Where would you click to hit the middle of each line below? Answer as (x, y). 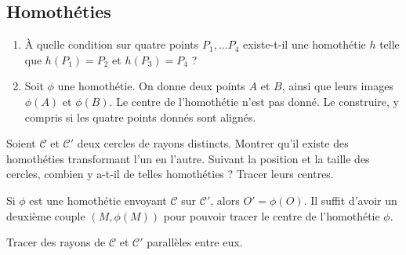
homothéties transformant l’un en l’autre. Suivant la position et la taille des (188, 158)
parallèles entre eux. (195, 242)
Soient (21, 143)
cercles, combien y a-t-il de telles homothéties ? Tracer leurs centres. (170, 174)
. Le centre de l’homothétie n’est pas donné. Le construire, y (254, 101)
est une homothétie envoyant (98, 200)
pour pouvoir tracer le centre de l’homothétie (272, 215)
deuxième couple (46, 215)
